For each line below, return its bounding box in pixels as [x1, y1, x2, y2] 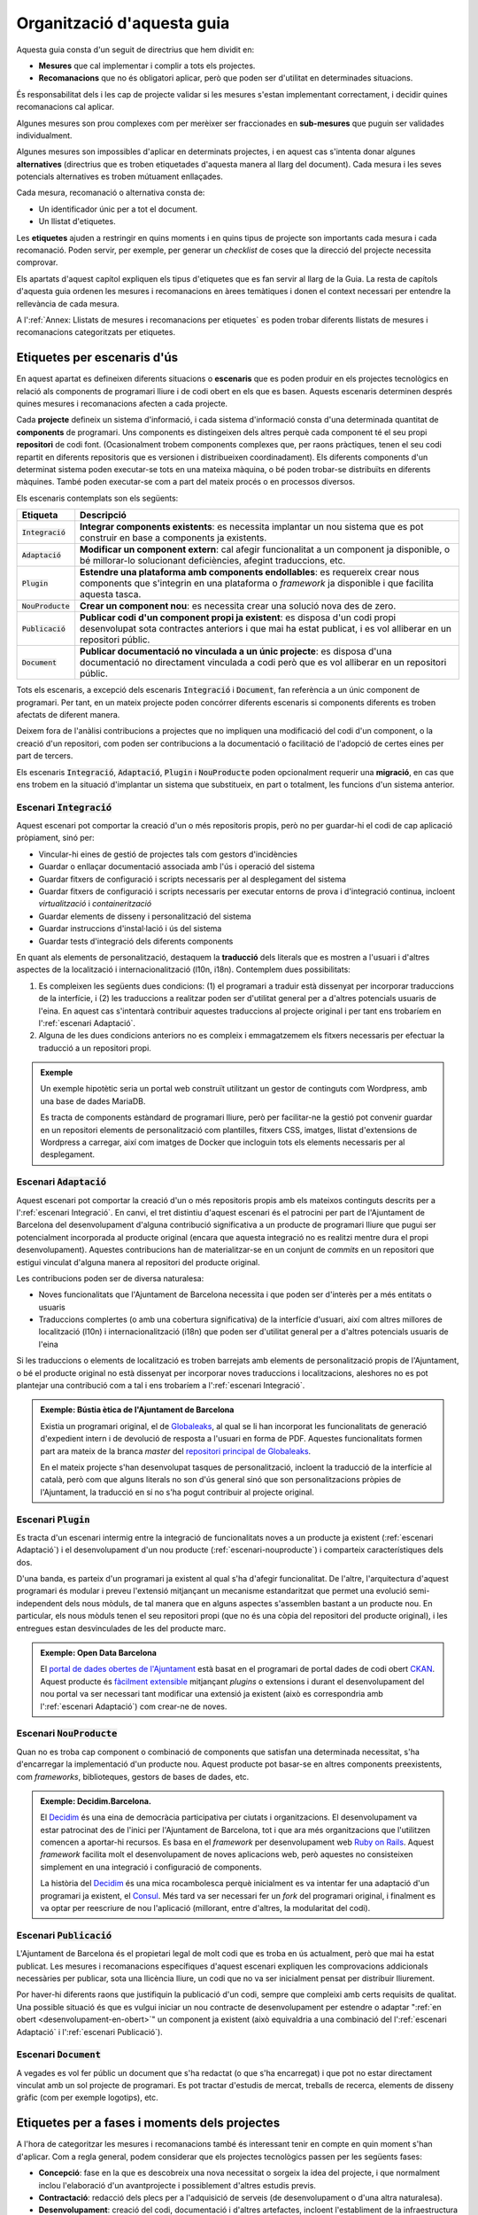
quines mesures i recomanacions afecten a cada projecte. [16, 399, 228, 409]
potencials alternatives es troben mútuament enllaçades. [16, 171, 223, 182]
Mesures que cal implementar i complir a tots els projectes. [38, 60, 256, 71]
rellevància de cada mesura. [16, 298, 119, 309]
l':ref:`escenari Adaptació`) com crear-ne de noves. [40, 1701, 227, 1712]
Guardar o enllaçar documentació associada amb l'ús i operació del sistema [38, 861, 315, 872]
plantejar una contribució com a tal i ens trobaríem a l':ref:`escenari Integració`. [16, 1380, 305, 1391]
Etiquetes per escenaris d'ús [16, 350, 179, 365]
